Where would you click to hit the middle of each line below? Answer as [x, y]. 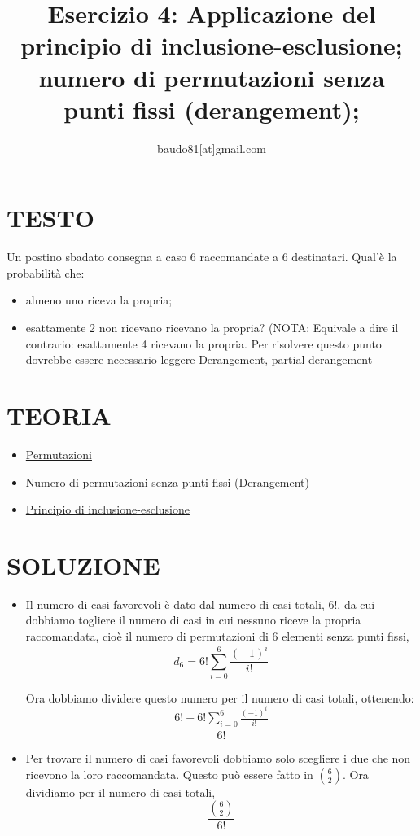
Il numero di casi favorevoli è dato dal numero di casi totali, [175, 604]
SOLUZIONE [83, 565]
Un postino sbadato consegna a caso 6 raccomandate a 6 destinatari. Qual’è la [202, 257]
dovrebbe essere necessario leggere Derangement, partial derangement [199, 359]
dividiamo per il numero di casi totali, [120, 792]
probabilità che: [46, 272]
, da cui [356, 604]
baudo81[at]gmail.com [212, 148]
